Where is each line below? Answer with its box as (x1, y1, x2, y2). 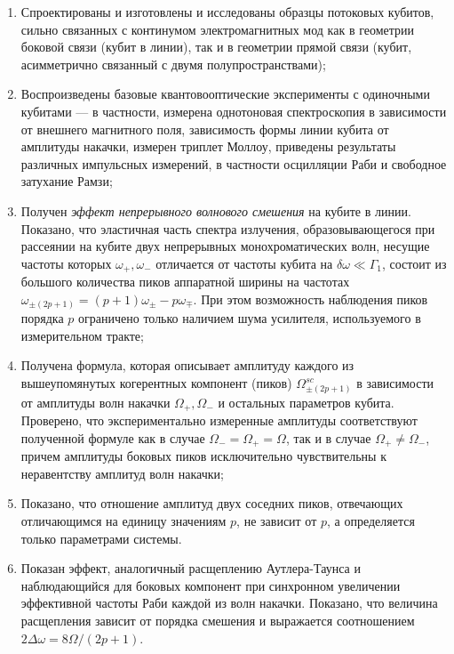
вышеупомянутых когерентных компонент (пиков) (20, 374, 292, 392)
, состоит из (381, 254, 447, 272)
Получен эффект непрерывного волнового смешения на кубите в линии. (20, 201, 411, 220)
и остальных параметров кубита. (218, 392, 394, 411)
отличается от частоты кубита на (155, 254, 333, 272)
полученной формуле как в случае (20, 428, 205, 447)
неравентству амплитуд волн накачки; (20, 464, 224, 482)
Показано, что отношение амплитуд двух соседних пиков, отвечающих (20, 494, 403, 513)
